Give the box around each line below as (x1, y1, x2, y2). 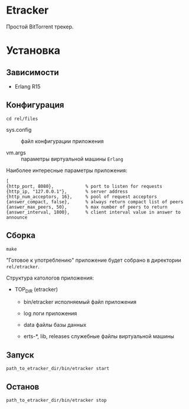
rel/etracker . (6, 262, 40, 270)
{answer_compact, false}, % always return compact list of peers (6, 199, 184, 204)
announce (6, 214, 28, 220)
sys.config (6, 126, 32, 133)
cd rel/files (6, 116, 38, 122)
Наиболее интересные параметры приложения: (6, 167, 128, 174)
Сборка (6, 231, 35, 241)
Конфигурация (6, 100, 64, 110)
